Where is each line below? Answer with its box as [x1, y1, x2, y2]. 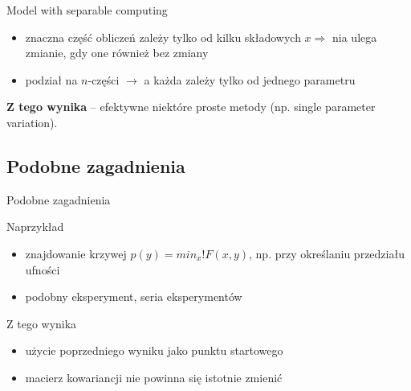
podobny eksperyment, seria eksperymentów [25, 288, 242, 305]
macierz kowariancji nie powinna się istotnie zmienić [25, 368, 283, 385]
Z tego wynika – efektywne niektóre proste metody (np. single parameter [6, 98, 376, 115]
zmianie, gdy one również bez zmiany [25, 44, 209, 61]
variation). [6, 113, 58, 130]
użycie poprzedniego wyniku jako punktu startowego [25, 342, 283, 359]
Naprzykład [6, 218, 64, 235]
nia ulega [332, 28, 377, 45]
